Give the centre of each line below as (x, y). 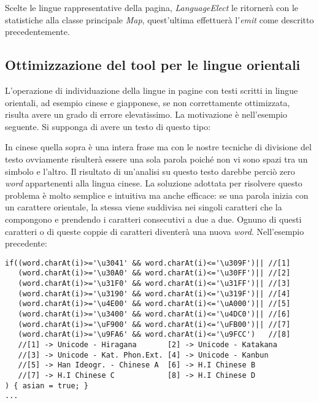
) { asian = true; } (47, 386)
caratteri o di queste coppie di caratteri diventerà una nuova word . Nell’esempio (155, 231)
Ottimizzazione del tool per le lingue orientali (153, 65)
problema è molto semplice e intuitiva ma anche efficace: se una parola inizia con (157, 195)
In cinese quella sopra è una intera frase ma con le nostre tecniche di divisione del (158, 147)
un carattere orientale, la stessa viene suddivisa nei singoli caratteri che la (144, 207)
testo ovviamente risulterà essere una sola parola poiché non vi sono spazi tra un (156, 159)
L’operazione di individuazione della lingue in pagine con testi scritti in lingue (152, 90)
